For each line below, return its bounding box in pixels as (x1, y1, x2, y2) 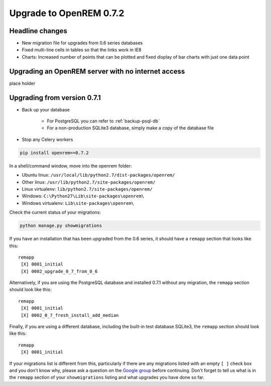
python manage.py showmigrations (20, 223, 102, 228)
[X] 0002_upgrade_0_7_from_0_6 (21, 269, 98, 274)
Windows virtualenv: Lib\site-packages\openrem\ (22, 200, 134, 206)
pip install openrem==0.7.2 (20, 150, 89, 156)
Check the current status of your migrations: (9, 209, 101, 215)
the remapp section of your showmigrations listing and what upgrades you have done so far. (9, 374, 205, 380)
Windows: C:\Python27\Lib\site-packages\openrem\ (22, 193, 145, 199)
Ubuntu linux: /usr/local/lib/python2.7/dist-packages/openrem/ (22, 172, 175, 178)
